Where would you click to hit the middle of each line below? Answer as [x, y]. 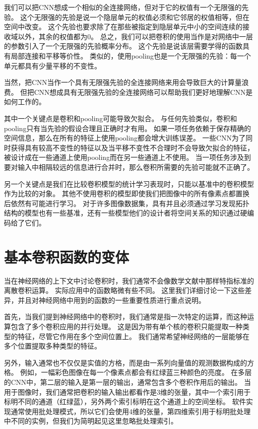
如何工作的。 [25, 102]
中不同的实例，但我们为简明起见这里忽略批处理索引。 [91, 421]
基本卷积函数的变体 [67, 256]
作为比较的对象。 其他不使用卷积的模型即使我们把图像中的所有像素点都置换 [127, 193]
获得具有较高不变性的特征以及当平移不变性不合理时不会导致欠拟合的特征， [132, 147]
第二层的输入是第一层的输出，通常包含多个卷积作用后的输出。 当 [146, 382]
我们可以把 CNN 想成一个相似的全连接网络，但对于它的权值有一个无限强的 [123, 7]
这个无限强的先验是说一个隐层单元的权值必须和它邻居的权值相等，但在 [135, 17]
